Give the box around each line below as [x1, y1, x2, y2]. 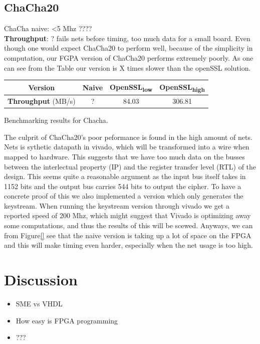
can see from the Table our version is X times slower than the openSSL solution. [4, 62, 251, 73]
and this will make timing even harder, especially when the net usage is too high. [4, 240, 253, 250]
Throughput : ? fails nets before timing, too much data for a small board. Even [4, 33, 250, 43]
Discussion [4, 269, 78, 290]
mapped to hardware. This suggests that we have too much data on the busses [4, 151, 245, 161]
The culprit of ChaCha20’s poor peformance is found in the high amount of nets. [4, 131, 252, 142]
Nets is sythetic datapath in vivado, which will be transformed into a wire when [4, 141, 249, 152]
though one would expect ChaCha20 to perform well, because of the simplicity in [4, 43, 253, 53]
